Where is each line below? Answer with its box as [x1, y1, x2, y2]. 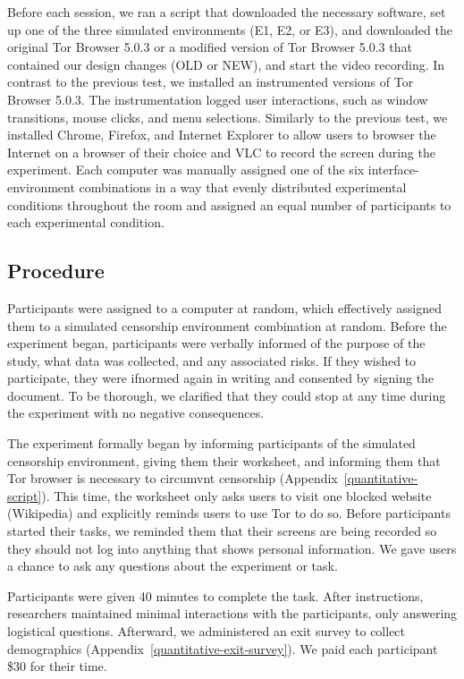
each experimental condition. [7, 213, 165, 232]
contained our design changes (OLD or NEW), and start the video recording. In [7, 55, 445, 73]
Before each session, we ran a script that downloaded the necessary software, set [7, 3, 446, 21]
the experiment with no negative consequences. [7, 403, 265, 422]
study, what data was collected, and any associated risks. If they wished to [7, 351, 417, 369]
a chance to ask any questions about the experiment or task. [7, 556, 338, 575]
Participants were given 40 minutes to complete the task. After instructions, [7, 586, 424, 605]
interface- [367, 160, 419, 179]
